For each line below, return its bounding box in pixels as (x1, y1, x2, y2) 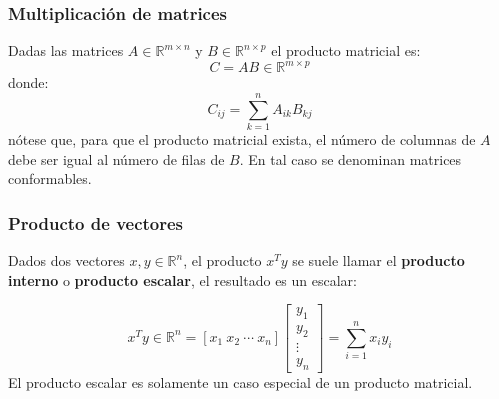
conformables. (8, 168, 92, 189)
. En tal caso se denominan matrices (239, 148, 462, 169)
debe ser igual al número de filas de (8, 148, 225, 169)
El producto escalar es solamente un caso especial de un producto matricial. (8, 371, 473, 392)
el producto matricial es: (271, 40, 421, 61)
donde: (8, 72, 49, 93)
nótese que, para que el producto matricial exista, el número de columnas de (8, 129, 476, 150)
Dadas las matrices (8, 40, 124, 61)
